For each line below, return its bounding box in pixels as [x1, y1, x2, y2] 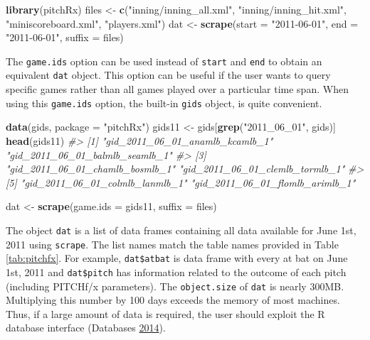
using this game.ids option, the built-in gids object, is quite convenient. [6, 95, 322, 110]
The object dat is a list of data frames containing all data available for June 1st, [6, 222, 356, 237]
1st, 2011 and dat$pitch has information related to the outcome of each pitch [6, 264, 347, 279]
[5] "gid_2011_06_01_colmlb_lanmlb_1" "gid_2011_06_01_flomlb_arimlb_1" [6, 175, 356, 190]
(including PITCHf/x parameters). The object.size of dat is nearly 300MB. [6, 278, 344, 293]
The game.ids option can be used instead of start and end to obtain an [6, 53, 322, 68]
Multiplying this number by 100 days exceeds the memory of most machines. [6, 292, 340, 307]
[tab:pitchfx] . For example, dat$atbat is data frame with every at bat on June [6, 251, 348, 265]
